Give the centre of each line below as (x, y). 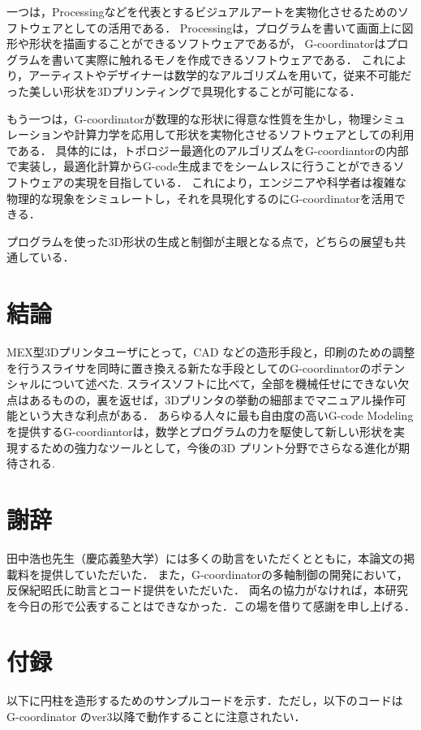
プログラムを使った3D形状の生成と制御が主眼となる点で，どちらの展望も (201, 241)
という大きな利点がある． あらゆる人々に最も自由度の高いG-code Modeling (215, 415)
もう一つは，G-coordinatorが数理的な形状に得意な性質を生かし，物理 (189, 118)
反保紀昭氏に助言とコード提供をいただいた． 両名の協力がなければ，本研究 (207, 590)
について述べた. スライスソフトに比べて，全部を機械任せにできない (219, 384)
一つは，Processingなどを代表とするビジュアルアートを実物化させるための (202, 11)
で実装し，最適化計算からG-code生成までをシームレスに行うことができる (200, 166)
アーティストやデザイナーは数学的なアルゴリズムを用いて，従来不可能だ (220, 75)
